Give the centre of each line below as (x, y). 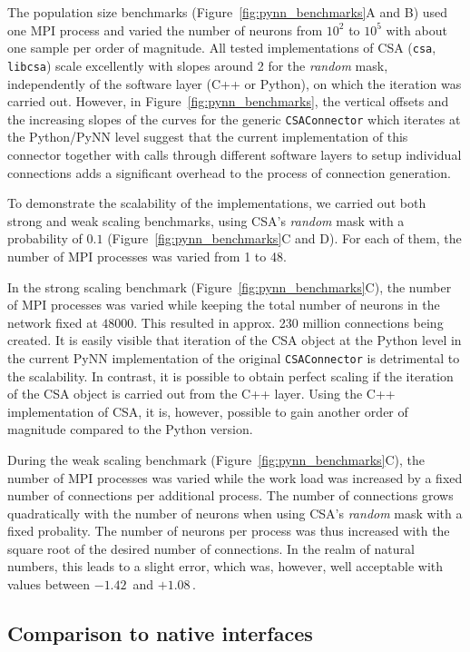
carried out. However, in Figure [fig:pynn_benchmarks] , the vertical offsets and (228, 101)
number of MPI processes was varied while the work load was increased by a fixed (235, 477)
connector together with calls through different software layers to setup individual (235, 154)
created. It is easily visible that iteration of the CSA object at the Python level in (235, 340)
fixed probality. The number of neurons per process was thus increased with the (229, 531)
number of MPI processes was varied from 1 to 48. (147, 256)
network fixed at (53, 322)
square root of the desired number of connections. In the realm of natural (211, 548)
